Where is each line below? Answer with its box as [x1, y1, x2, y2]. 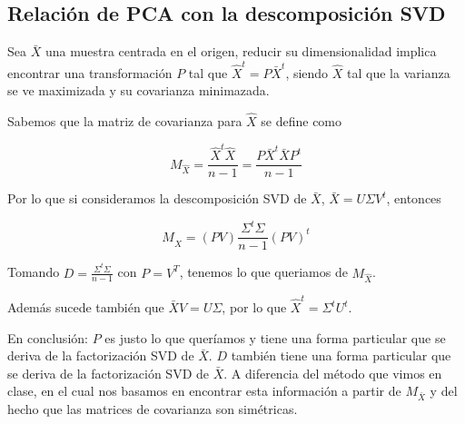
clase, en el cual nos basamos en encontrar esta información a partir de [7, 381, 401, 400]
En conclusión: [7, 328, 88, 347]
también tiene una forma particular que [231, 346, 451, 365]
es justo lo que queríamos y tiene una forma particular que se [104, 328, 446, 347]
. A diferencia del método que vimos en [223, 363, 442, 382]
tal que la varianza [347, 63, 450, 82]
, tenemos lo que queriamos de [179, 262, 348, 281]
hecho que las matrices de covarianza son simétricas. [7, 399, 298, 419]
